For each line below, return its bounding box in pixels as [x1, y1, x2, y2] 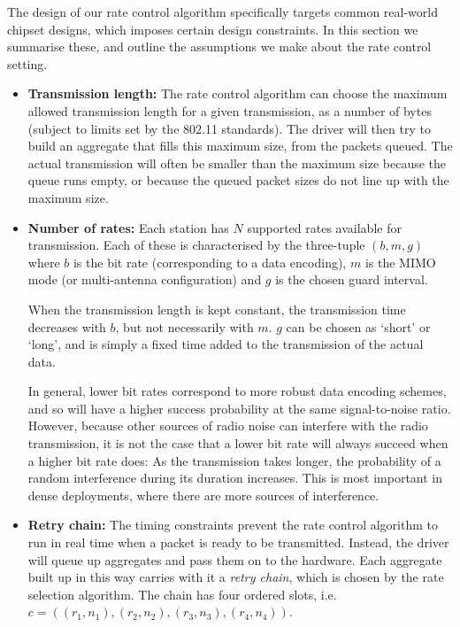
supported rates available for [247, 218, 402, 236]
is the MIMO [364, 252, 436, 271]
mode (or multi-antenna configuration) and [27, 270, 262, 289]
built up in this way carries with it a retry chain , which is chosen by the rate [27, 568, 444, 586]
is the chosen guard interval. [275, 270, 428, 289]
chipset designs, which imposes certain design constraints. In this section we [7, 19, 418, 38]
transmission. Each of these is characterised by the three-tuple [27, 236, 365, 254]
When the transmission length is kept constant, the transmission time [27, 299, 406, 318]
